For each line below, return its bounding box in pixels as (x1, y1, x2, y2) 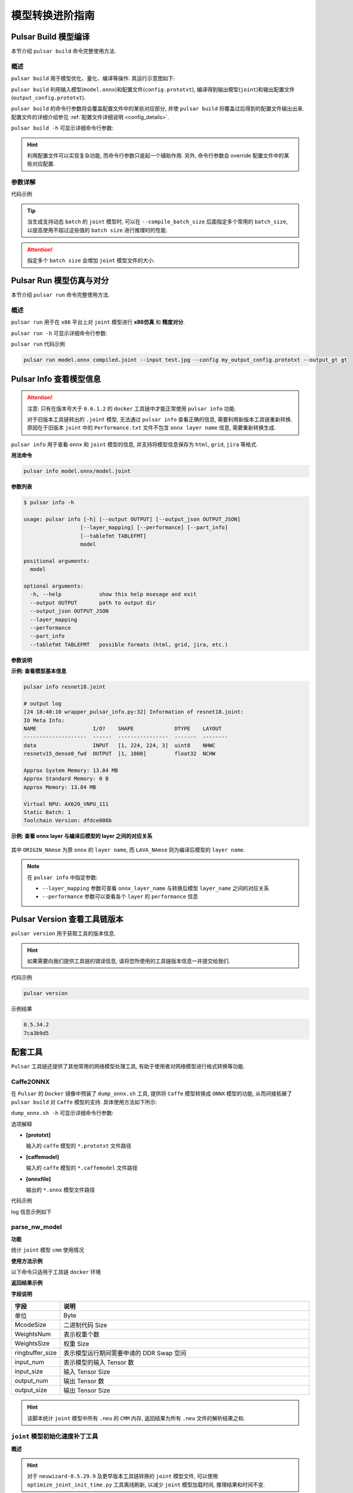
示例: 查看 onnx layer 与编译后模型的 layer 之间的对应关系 (11, 832, 153, 840)
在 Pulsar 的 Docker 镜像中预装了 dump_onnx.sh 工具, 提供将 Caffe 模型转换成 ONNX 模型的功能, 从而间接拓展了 (11, 1090, 292, 1097)
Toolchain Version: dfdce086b (23, 817, 112, 824)
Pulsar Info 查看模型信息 (11, 374, 101, 384)
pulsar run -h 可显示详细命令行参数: (11, 329, 107, 337)
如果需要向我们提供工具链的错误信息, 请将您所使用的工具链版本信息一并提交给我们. (27, 957, 231, 964)
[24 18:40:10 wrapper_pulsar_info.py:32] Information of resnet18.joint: (23, 708, 244, 715)
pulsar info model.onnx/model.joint (23, 468, 131, 475)
